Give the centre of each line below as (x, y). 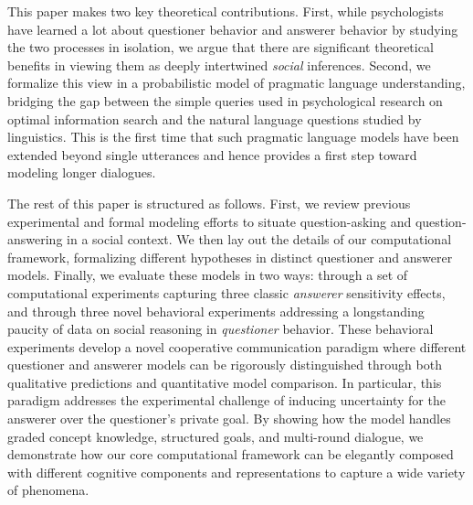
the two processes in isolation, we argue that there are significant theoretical (221, 47)
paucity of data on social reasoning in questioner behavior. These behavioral (221, 329)
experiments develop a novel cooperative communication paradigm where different (237, 346)
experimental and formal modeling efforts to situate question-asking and (210, 221)
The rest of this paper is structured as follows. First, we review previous (209, 203)
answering (35, 239)
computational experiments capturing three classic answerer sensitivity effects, (226, 292)
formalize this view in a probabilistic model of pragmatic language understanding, (236, 83)
